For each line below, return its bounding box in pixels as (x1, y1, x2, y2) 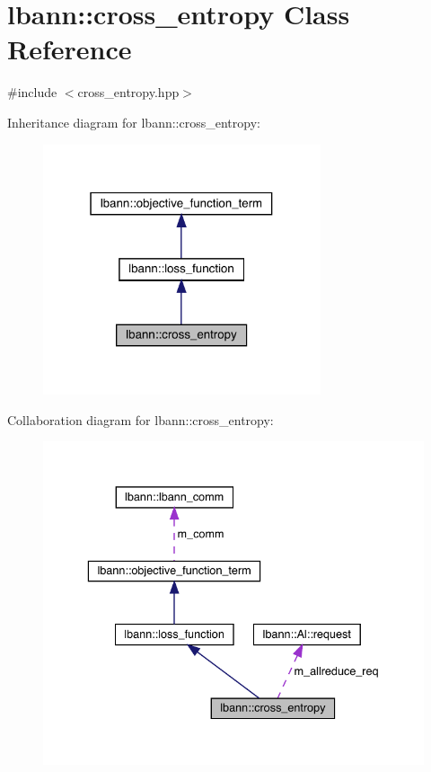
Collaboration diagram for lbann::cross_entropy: (7, 410, 274, 429)
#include (7, 83, 57, 102)
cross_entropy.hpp (77, 83, 180, 102)
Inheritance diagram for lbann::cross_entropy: (7, 112, 260, 131)
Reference (7, 31, 132, 67)
